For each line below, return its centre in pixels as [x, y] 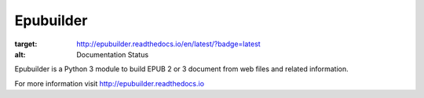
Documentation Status [113, 54]
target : [26, 44]
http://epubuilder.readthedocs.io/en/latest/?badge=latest [168, 44]
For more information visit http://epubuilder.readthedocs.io [109, 83]
